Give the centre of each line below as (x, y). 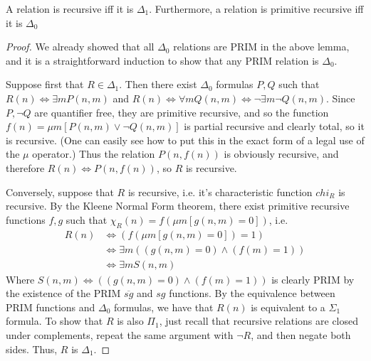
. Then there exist (158, 84)
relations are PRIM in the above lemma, (261, 47)
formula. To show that (54, 321)
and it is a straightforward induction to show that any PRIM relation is (162, 60)
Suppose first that (45, 84)
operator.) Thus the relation (94, 154)
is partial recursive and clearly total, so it (274, 126)
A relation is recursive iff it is (70, 9)
